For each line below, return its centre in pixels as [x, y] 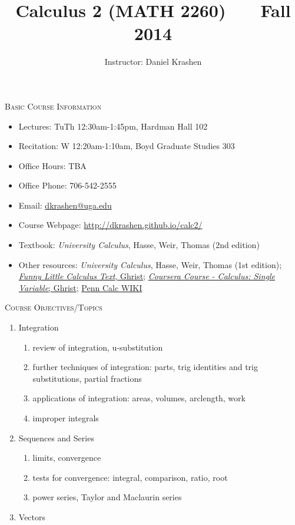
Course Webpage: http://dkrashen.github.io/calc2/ [110, 225]
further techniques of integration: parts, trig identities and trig [145, 367]
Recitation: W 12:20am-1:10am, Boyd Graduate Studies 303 [127, 146]
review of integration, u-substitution [98, 347]
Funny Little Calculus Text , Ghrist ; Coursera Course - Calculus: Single [147, 276]
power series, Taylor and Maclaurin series [107, 497]
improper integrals [66, 418]
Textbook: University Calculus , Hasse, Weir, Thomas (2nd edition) [139, 245]
